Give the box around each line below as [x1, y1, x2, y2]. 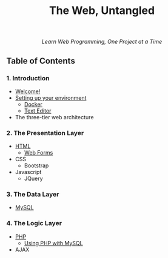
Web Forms [24, 149, 53, 156]
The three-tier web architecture [15, 113, 94, 120]
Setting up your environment [15, 94, 87, 101]
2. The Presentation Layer [6, 128, 84, 137]
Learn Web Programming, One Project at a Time [41, 38, 163, 46]
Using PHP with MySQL [24, 239, 83, 246]
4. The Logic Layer [6, 219, 62, 228]
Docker [24, 100, 42, 108]
